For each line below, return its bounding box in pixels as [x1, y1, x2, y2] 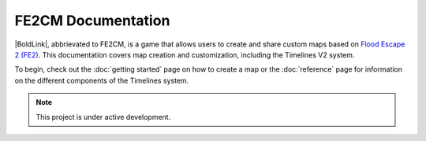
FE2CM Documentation [14, 12, 170, 29]
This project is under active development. [35, 112, 171, 121]
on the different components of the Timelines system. [14, 76, 189, 85]
